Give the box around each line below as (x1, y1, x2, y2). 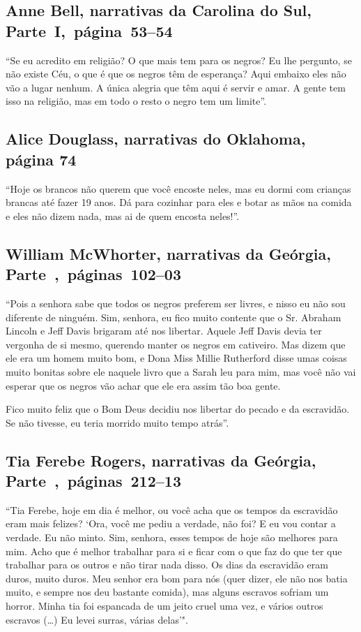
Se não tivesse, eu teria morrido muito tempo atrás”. (6, 415, 229, 429)
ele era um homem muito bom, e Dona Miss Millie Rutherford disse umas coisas (6, 351, 347, 365)
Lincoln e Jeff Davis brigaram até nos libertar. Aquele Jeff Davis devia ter (6, 323, 322, 338)
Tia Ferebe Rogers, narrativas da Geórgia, (6, 449, 316, 471)
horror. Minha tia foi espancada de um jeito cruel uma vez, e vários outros (6, 598, 323, 613)
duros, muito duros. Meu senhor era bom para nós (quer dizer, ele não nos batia (6, 571, 348, 585)
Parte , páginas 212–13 (6, 470, 181, 492)
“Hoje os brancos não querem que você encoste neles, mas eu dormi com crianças (6, 181, 351, 196)
